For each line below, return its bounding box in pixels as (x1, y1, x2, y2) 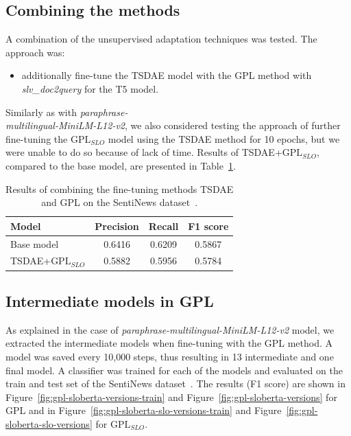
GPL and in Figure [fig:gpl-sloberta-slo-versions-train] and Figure (5, 403, 282, 417)
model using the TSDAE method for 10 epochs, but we (108, 131, 340, 146)
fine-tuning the (5, 131, 68, 146)
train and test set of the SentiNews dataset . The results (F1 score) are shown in (5, 376, 346, 391)
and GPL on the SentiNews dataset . (41, 195, 198, 209)
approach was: (5, 45, 65, 59)
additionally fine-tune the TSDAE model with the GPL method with (21, 68, 312, 82)
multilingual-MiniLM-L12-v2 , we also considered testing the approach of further (5, 118, 341, 133)
